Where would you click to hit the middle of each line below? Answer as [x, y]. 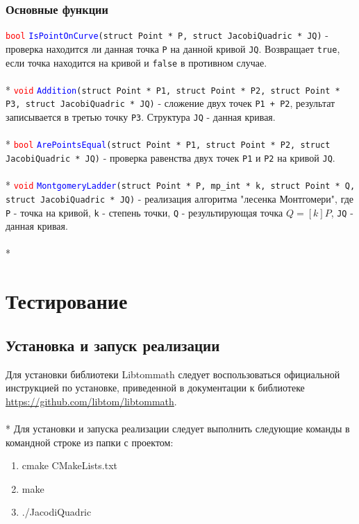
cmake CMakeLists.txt [70, 465]
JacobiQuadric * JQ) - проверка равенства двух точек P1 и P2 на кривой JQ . [170, 158]
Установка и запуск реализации [113, 345]
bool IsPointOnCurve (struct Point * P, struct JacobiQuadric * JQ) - [167, 35]
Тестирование [67, 301]
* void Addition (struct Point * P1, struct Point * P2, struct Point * [173, 89]
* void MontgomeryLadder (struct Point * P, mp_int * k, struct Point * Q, [181, 185]
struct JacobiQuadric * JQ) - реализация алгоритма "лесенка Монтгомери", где [180, 198]
